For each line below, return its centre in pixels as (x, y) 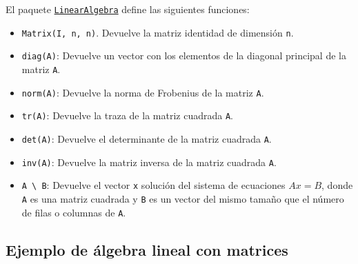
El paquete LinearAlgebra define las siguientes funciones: (128, 9)
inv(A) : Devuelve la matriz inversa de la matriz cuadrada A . (149, 162)
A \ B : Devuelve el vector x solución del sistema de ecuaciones (153, 185)
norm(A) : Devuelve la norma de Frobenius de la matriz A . (143, 92)
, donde (337, 185)
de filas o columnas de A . (74, 212)
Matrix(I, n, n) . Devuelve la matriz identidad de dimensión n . (158, 32)
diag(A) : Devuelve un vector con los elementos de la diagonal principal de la (184, 55)
